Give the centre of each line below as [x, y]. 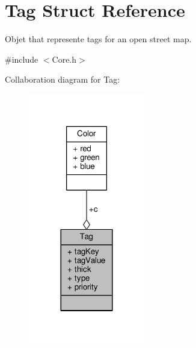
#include [22, 59]
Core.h [64, 59]
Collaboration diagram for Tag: [63, 79]
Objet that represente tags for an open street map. [98, 39]
